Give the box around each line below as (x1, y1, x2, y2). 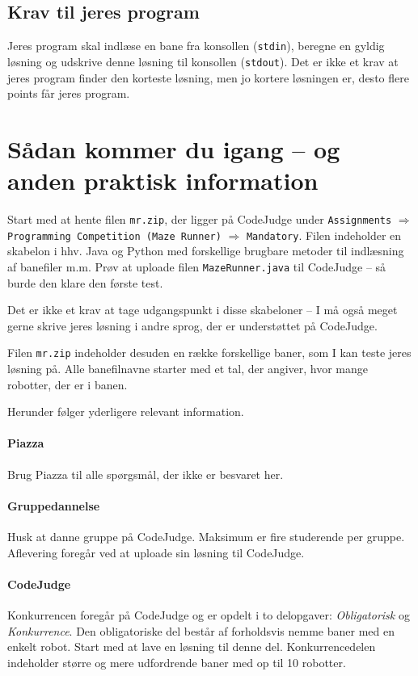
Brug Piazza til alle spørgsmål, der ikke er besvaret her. (7, 465, 284, 482)
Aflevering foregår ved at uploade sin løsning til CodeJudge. (7, 544, 305, 561)
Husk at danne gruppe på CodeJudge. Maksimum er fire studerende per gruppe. (7, 527, 405, 544)
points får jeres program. (7, 85, 130, 102)
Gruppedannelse (7, 497, 100, 514)
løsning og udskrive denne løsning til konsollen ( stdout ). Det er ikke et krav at (7, 52, 399, 69)
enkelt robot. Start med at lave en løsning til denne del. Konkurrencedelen (7, 638, 376, 655)
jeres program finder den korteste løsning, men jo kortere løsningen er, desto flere (7, 69, 409, 86)
